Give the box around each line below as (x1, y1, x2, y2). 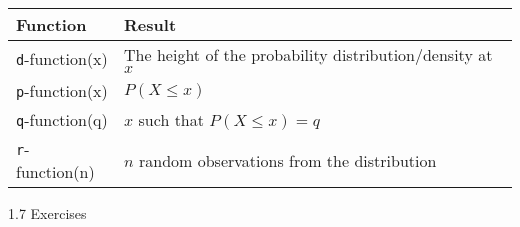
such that (138, 108, 204, 131)
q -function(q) (16, 108, 108, 131)
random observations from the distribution (138, 148, 437, 172)
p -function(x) (16, 79, 108, 102)
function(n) (16, 160, 95, 183)
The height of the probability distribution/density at (124, 43, 493, 66)
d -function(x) (16, 46, 108, 70)
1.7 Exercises (8, 203, 87, 223)
